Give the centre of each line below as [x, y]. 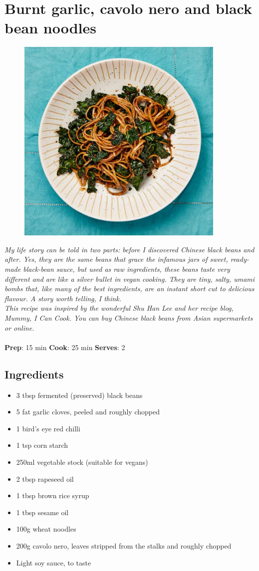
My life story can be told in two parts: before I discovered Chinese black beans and [129, 249]
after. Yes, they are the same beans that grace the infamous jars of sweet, [116, 259]
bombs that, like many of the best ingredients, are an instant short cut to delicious [129, 288]
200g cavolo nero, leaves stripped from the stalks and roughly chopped [124, 545]
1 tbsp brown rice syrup [53, 495]
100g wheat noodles [46, 529]
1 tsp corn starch [42, 445]
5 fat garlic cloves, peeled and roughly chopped [88, 412]
